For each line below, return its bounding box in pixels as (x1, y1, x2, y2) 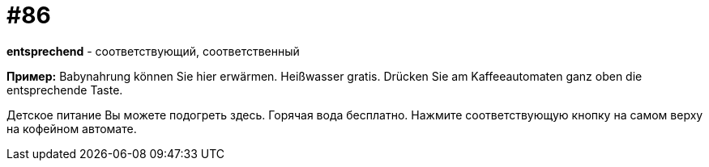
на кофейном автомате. (6, 121, 137, 136)
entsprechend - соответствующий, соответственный (6, 44, 300, 58)
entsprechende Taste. (6, 82, 123, 97)
